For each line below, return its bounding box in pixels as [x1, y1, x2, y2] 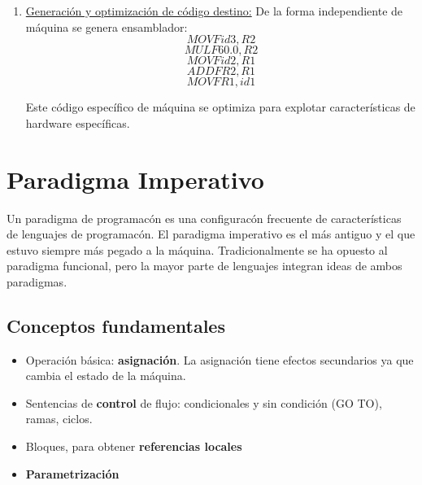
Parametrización [25, 465, 120, 482]
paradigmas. [7, 273, 67, 290]
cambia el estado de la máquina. [25, 367, 186, 384]
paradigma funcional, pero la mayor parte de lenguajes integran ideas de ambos [7, 257, 402, 274]
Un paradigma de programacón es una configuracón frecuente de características [7, 209, 402, 226]
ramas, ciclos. [25, 410, 93, 427]
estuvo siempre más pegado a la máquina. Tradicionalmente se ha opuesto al [7, 241, 388, 258]
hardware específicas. [25, 114, 130, 131]
